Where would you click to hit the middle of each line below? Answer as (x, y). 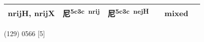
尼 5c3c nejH (128, 13)
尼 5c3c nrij (81, 13)
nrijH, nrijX (31, 13)
